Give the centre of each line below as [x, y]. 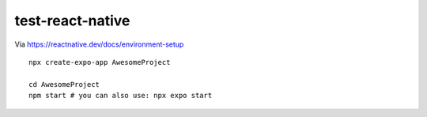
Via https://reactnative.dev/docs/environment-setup [99, 44]
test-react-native [72, 21]
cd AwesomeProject [64, 84]
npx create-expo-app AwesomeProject [100, 62]
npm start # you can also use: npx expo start [121, 96]
